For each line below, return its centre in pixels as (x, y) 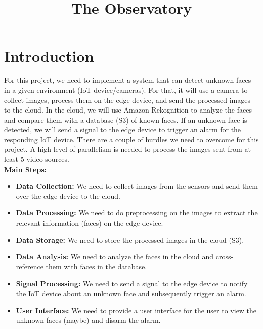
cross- (225, 257)
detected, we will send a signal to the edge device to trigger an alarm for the (123, 129)
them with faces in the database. (96, 266)
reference (30, 266)
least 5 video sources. (37, 159)
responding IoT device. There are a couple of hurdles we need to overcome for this (131, 139)
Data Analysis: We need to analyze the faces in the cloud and (115, 257)
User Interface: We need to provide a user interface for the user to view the (136, 310)
